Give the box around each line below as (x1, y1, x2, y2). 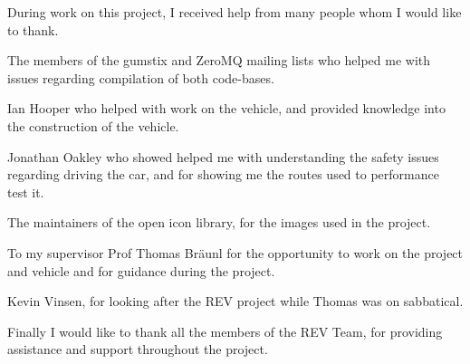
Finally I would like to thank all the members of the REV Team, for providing (7, 321, 443, 340)
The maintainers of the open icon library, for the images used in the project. (7, 213, 431, 232)
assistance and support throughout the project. (7, 340, 268, 359)
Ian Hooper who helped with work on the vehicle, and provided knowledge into (7, 99, 446, 118)
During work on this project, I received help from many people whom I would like (7, 3, 462, 21)
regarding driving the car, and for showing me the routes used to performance (7, 165, 439, 184)
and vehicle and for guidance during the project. (7, 261, 275, 280)
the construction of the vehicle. (7, 116, 179, 135)
